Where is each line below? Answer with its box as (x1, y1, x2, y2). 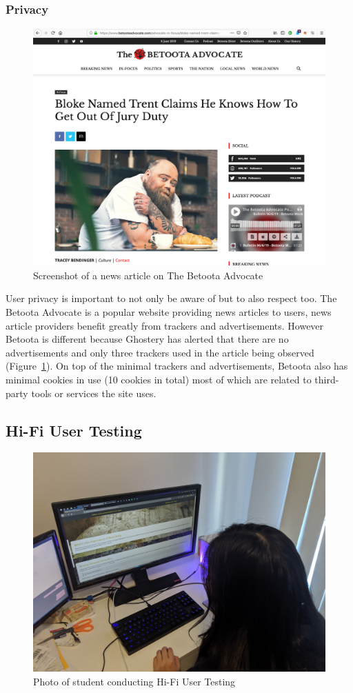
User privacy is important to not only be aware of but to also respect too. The (6, 291, 337, 305)
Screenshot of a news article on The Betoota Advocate (33, 268, 263, 282)
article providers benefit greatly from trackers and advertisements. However (6, 318, 324, 332)
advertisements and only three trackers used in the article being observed (6, 345, 314, 359)
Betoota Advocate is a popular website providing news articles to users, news (6, 305, 332, 319)
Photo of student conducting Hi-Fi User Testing (33, 674, 236, 689)
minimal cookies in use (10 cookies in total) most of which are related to (6, 372, 312, 387)
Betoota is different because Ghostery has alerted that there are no (6, 332, 289, 346)
